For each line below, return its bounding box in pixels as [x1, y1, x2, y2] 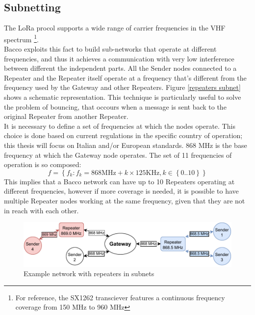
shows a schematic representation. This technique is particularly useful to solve [4, 92, 241, 102]
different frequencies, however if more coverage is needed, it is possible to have [4, 186, 239, 196]
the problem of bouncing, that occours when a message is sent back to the [4, 101, 227, 112]
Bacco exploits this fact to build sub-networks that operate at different [4, 44, 217, 54]
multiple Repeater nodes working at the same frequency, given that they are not [4, 195, 245, 205]
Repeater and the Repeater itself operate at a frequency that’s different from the [4, 72, 247, 83]
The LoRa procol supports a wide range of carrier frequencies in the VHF [4, 23, 226, 33]
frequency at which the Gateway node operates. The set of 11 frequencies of [4, 149, 232, 160]
